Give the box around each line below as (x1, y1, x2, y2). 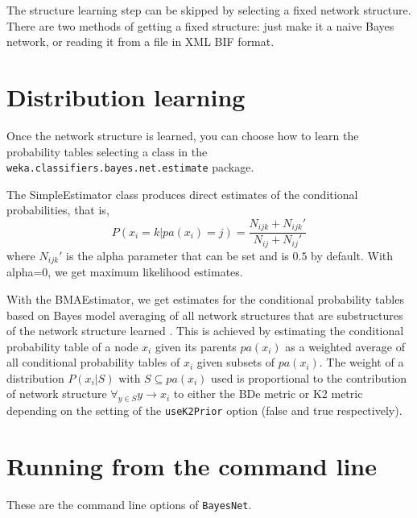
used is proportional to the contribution (211, 369, 407, 386)
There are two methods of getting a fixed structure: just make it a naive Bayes (6, 17, 394, 34)
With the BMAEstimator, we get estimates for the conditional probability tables (6, 290, 404, 307)
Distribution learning (6, 80, 246, 113)
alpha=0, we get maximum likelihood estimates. (6, 263, 243, 280)
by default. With (311, 247, 394, 263)
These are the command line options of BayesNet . (6, 496, 252, 513)
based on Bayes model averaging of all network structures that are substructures (6, 306, 403, 323)
